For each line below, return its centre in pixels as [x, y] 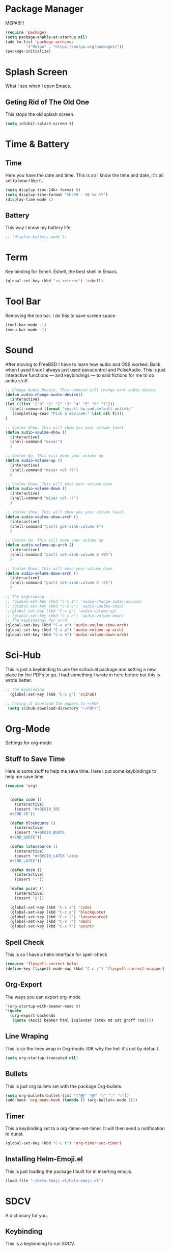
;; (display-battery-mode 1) [36, 237]
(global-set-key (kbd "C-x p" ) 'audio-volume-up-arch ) [65, 630]
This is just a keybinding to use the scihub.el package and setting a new [81, 669]
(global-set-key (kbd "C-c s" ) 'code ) [51, 907]
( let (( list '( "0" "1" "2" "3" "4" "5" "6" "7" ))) [60, 404]
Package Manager [45, 9]
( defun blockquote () [33, 823]
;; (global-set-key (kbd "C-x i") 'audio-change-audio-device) [74, 601]
